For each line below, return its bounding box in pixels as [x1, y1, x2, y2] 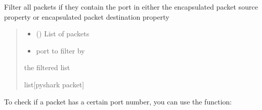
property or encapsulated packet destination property [4, 11, 169, 22]
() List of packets [36, 28, 90, 39]
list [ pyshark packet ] [24, 79, 84, 89]
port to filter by [36, 45, 85, 56]
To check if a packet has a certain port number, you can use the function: [4, 96, 232, 106]
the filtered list [24, 62, 70, 73]
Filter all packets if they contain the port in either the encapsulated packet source [4, 2, 258, 12]
